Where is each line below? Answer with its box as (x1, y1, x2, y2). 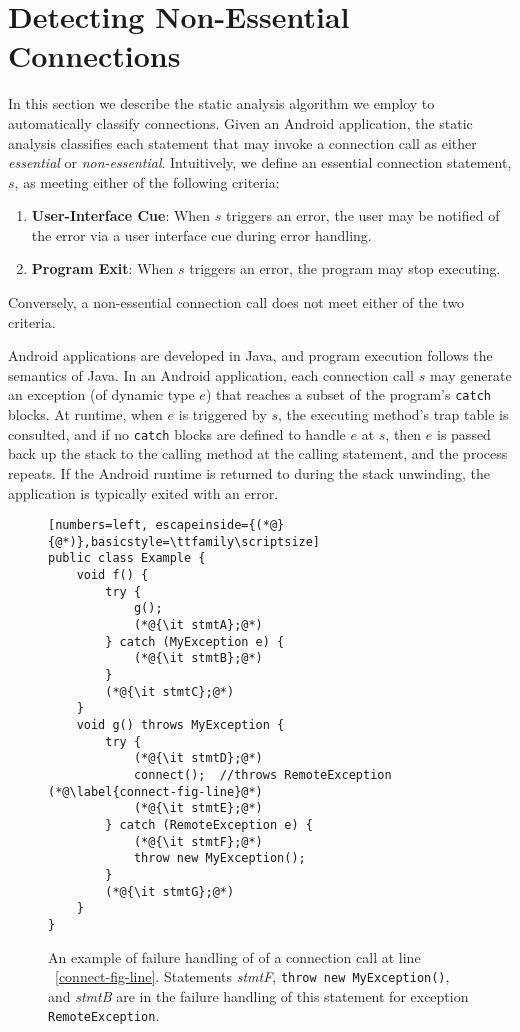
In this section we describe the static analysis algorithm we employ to (8, 93, 435, 114)
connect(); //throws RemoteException (133, 767, 392, 782)
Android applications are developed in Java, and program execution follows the (8, 345, 493, 366)
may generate (429, 364, 512, 385)
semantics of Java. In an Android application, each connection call (8, 364, 414, 385)
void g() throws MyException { (76, 718, 285, 732)
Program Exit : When (31, 258, 174, 279)
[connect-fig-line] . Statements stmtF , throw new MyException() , (55, 966, 450, 987)
